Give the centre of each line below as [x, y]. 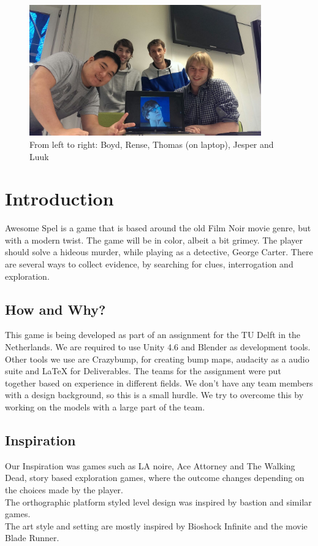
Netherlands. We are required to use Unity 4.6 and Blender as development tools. [158, 346]
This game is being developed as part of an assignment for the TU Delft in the [153, 335]
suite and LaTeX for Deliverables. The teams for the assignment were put [143, 371]
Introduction [59, 198]
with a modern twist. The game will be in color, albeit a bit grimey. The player [154, 240]
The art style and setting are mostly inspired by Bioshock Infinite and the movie [156, 525]
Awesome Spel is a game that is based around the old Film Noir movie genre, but [158, 228]
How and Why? [55, 309]
